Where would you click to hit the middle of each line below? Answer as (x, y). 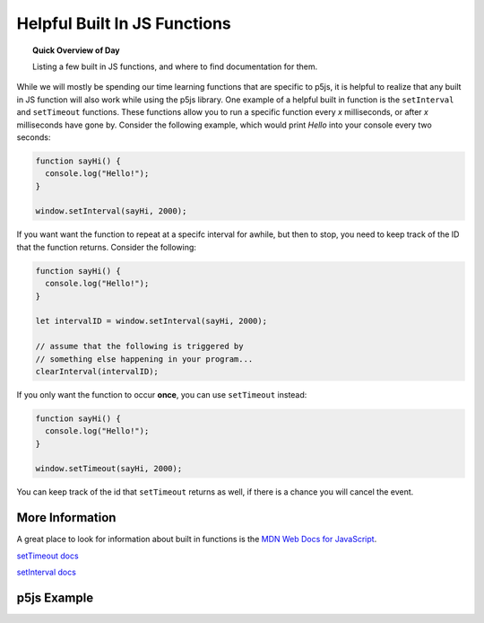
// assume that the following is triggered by (139, 347)
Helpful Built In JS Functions (124, 23)
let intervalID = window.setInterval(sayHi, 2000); (151, 321)
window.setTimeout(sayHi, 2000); (109, 469)
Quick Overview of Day (76, 50)
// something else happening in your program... (144, 359)
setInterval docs (46, 572)
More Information (66, 518)
